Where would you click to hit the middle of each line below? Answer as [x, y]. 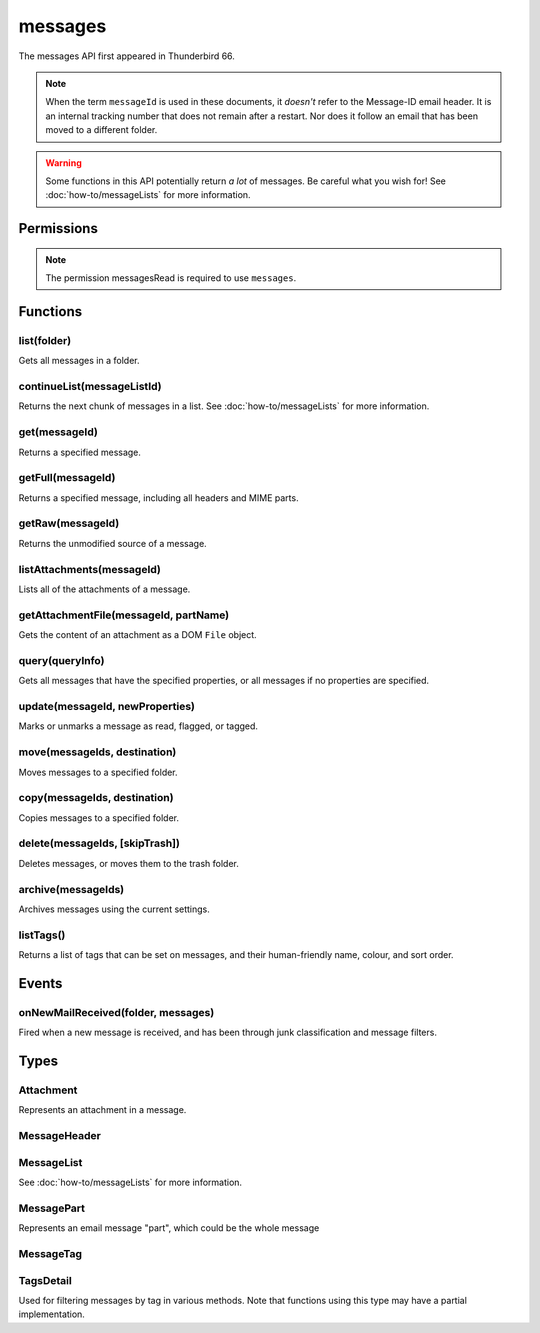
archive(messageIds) [71, 889]
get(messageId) [58, 432]
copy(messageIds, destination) [96, 798]
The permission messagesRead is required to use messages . [171, 278]
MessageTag [50, 1253]
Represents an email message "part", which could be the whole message [169, 1228]
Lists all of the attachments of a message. [104, 589]
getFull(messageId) [67, 478]
